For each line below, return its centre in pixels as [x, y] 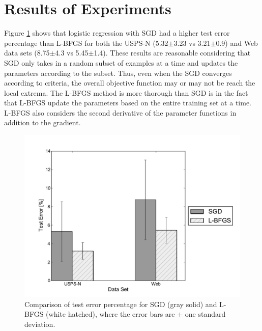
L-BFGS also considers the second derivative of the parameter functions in [120, 112]
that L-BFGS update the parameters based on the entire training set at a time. [128, 103]
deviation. [40, 324]
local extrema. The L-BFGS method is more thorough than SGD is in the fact [126, 92]
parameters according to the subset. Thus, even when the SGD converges [118, 73]
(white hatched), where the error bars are [110, 314]
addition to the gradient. [42, 122]
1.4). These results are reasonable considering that [172, 53]
